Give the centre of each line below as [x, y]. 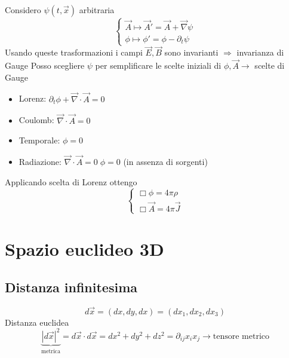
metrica [51, 351]
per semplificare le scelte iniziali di [158, 65]
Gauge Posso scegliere [45, 65]
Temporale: [39, 140]
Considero [23, 10]
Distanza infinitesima [71, 287]
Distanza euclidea [37, 322]
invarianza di [260, 52]
